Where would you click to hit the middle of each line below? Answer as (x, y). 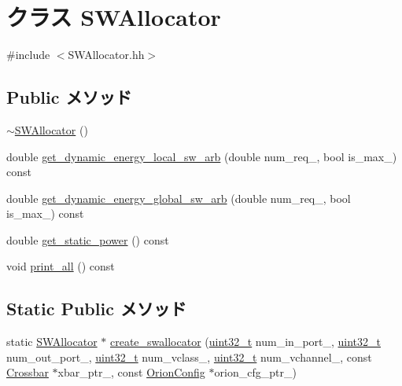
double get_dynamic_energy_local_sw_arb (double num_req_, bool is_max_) (202, 156)
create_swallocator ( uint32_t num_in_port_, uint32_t (245, 342)
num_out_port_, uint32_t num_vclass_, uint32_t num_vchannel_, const (189, 357)
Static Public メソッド (96, 309)
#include (28, 55)
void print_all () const (61, 266)
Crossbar (28, 372)
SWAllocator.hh (106, 55)
